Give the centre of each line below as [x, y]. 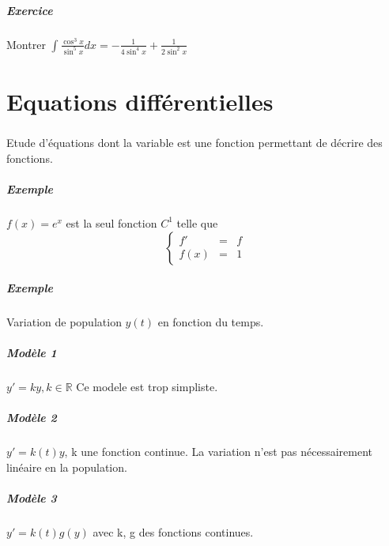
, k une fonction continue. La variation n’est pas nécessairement [219, 452]
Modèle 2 [32, 418]
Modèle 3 [32, 498]
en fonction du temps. [211, 322]
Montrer [26, 44]
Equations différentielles [140, 101]
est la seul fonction [111, 222]
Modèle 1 [32, 353]
